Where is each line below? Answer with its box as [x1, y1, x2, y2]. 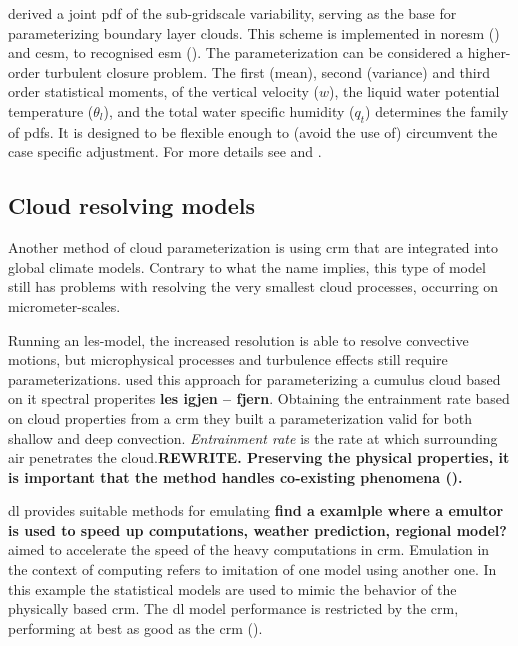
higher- [467, 42, 511, 63]
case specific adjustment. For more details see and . [8, 141, 322, 162]
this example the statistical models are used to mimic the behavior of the [8, 578, 457, 599]
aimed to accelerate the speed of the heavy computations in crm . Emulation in [8, 539, 490, 560]
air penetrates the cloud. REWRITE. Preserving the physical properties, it [8, 447, 510, 468]
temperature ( [8, 100, 94, 121]
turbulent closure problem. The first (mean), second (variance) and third [44, 61, 491, 82]
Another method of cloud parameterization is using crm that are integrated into [8, 237, 499, 258]
